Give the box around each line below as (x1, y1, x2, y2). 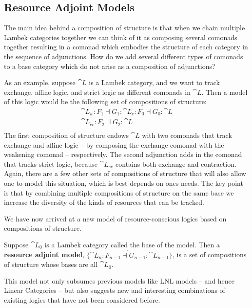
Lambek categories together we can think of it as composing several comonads (4, 32, 237, 42)
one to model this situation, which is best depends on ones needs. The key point (4, 177, 243, 188)
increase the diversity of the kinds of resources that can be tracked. (4, 197, 204, 207)
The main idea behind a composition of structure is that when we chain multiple (4, 22, 245, 33)
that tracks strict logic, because (4, 158, 98, 169)
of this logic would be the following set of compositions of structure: (4, 96, 207, 107)
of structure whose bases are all (4, 259, 98, 269)
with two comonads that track (142, 130, 232, 140)
